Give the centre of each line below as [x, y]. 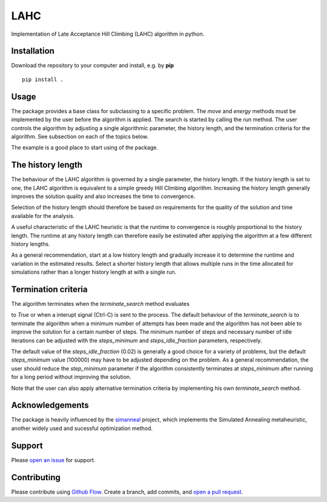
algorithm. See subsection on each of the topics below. [80, 136]
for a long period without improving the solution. [71, 377]
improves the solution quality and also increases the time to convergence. [103, 196]
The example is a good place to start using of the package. [85, 148]
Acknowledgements [50, 405]
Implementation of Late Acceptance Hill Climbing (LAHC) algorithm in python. [108, 34]
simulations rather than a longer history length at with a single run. [94, 272]
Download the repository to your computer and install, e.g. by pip [93, 65]
